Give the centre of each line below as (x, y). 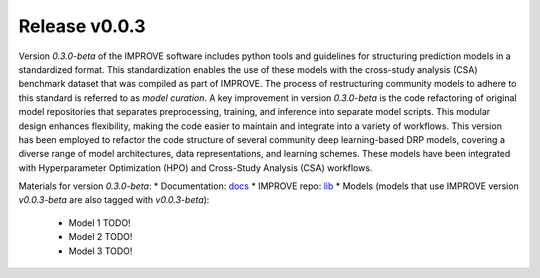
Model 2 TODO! (100, 237)
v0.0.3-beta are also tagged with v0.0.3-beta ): (114, 200)
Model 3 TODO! (100, 251)
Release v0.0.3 (82, 26)
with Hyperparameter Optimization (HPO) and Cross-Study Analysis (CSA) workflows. (195, 167)
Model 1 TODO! (99, 222)
